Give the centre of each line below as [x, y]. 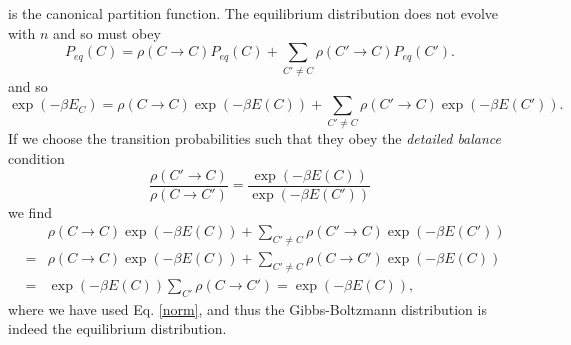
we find [30, 211]
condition [36, 158]
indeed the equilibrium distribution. [117, 328]
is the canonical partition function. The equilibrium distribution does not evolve [253, 13]
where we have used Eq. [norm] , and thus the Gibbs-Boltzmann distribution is [247, 308]
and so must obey [106, 32]
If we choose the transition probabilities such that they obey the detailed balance [255, 138]
